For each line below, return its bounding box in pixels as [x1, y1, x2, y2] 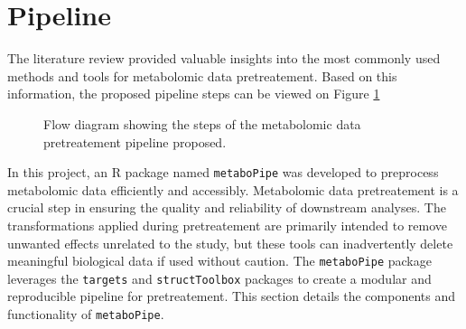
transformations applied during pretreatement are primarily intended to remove [7, 215, 448, 234]
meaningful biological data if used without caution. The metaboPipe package [7, 251, 432, 270]
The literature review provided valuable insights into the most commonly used [7, 49, 441, 68]
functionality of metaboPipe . [7, 305, 164, 324]
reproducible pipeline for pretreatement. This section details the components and [7, 287, 455, 305]
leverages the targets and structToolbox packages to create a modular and [7, 268, 432, 287]
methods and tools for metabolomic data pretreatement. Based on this [7, 66, 397, 85]
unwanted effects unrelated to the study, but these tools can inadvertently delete [7, 233, 453, 252]
